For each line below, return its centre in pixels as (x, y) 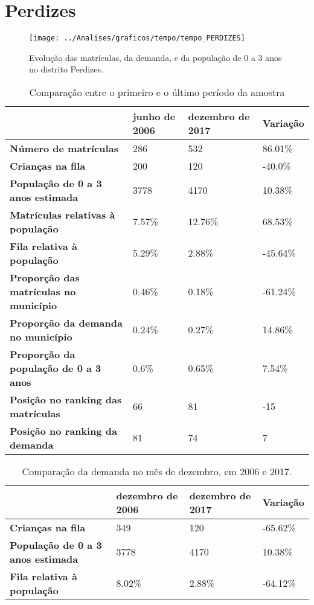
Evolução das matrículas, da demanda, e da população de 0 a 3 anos (155, 57)
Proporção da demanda (66, 322)
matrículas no (43, 291)
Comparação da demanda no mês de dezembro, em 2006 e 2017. (157, 471)
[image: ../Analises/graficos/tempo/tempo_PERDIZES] (137, 38)
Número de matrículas (64, 148)
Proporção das (45, 277)
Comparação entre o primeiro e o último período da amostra (157, 92)
